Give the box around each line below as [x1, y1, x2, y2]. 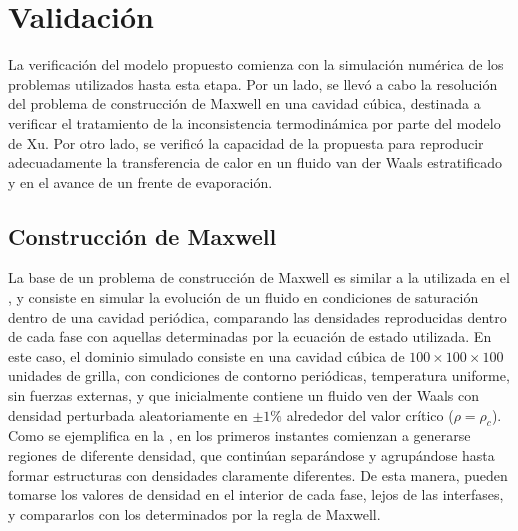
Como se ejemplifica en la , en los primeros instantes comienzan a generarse [8, 425, 471, 446]
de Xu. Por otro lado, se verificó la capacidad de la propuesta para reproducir [8, 132, 484, 153]
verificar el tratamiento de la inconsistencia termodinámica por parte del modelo [8, 112, 501, 133]
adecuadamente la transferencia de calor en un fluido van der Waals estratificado [8, 152, 502, 173]
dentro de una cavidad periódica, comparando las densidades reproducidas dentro [8, 306, 507, 327]
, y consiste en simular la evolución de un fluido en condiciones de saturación [8, 287, 479, 308]
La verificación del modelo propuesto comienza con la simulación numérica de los [8, 54, 504, 75]
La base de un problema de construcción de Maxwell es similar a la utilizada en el [8, 267, 510, 288]
